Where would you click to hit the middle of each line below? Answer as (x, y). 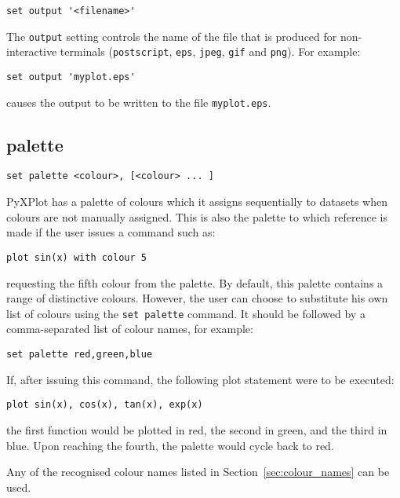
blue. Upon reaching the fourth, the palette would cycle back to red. (170, 445)
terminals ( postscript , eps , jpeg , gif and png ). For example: (210, 51)
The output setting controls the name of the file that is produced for (172, 36)
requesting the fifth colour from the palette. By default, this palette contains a (195, 282)
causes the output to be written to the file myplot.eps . (139, 102)
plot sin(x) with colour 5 (76, 257)
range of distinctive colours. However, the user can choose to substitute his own (197, 298)
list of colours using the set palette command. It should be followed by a (186, 313)
